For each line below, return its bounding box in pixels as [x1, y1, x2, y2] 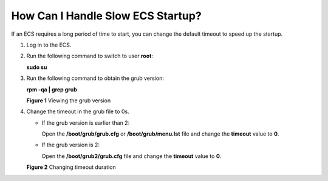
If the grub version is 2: [41, 141, 100, 148]
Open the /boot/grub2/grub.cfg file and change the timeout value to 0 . [41, 152, 222, 160]
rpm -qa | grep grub [26, 85, 77, 93]
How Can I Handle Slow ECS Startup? [11, 9, 202, 22]
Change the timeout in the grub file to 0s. [26, 108, 130, 115]
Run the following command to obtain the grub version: [26, 74, 164, 82]
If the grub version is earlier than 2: [41, 119, 130, 127]
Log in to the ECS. [26, 41, 72, 48]
